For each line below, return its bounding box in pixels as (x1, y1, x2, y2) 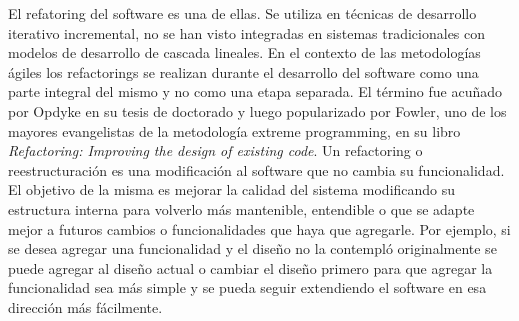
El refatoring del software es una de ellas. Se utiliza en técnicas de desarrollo (8, 3, 477, 23)
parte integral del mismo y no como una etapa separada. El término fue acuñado (8, 81, 503, 102)
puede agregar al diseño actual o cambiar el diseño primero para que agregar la (8, 257, 493, 278)
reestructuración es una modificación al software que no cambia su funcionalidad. (8, 159, 505, 180)
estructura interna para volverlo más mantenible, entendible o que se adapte (8, 198, 475, 219)
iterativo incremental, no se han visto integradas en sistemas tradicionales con (8, 22, 486, 43)
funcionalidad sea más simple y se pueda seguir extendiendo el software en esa (8, 277, 487, 298)
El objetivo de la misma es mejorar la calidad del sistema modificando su (8, 179, 456, 200)
